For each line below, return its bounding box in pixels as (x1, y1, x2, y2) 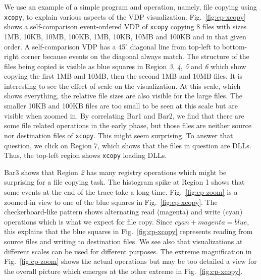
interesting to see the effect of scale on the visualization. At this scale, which (4, 80, 241, 91)
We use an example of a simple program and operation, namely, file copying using (4, 2, 257, 12)
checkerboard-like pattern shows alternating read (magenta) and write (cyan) (4, 206, 243, 217)
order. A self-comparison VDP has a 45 (4, 41, 126, 51)
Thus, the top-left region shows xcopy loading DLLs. (4, 150, 167, 160)
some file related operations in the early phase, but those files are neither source (4, 120, 251, 131)
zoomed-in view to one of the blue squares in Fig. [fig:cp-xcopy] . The (4, 196, 218, 207)
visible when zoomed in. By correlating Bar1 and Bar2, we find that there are (4, 110, 244, 121)
